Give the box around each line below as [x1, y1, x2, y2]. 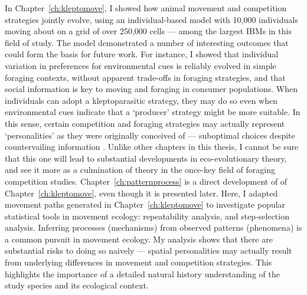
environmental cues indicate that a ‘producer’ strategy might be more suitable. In [5, 106, 301, 118]
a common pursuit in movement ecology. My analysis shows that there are [5, 232, 273, 245]
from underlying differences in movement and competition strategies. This [5, 256, 272, 268]
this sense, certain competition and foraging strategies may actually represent [5, 117, 285, 129]
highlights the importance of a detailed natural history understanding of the [5, 267, 280, 280]
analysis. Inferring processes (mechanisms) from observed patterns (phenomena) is [5, 221, 302, 234]
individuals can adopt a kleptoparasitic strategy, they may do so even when [5, 94, 278, 106]
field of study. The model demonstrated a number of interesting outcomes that [5, 36, 289, 48]
